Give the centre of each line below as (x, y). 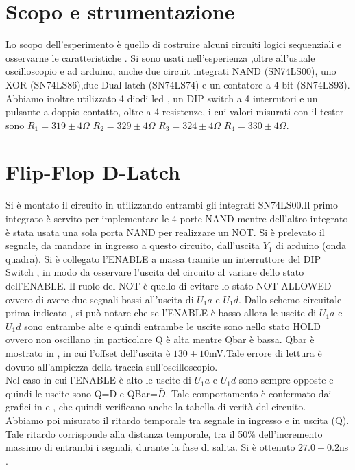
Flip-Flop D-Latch (93, 172)
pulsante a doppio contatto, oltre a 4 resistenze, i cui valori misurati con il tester (175, 111)
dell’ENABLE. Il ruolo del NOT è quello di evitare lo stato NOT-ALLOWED (169, 285)
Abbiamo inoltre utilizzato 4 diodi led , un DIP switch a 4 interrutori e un (162, 98)
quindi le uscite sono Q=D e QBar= (82, 393)
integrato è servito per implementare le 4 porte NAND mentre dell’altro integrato (177, 218)
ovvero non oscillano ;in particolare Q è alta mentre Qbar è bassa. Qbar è (160, 339)
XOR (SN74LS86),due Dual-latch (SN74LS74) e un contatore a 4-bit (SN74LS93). (178, 84)
